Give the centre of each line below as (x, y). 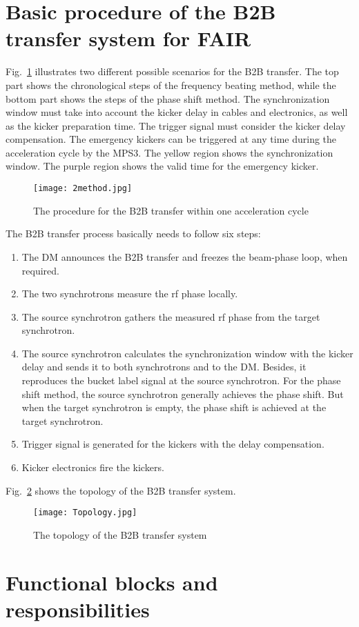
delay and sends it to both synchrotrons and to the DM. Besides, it (164, 367)
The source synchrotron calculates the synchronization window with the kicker (187, 353)
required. (40, 270)
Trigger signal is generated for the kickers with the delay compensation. (173, 444)
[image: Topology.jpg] (85, 513)
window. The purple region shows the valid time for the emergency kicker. (162, 166)
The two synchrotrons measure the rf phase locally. (130, 293)
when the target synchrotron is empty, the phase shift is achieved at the (174, 407)
